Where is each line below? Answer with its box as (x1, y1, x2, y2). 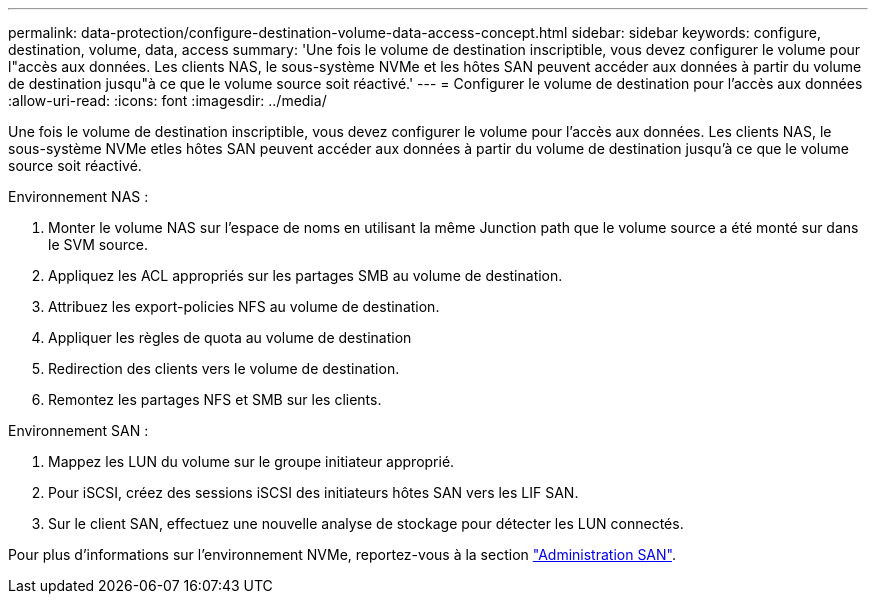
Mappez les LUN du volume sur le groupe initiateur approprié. (48, 453, 455, 470)
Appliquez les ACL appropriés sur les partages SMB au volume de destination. (48, 267, 563, 284)
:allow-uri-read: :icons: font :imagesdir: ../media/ (8, 92, 327, 109)
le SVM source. (48, 236, 149, 253)
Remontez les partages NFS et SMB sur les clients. (48, 391, 382, 408)
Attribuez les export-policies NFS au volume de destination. (48, 298, 440, 315)
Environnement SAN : (8, 422, 149, 439)
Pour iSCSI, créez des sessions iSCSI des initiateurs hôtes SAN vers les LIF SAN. (48, 484, 579, 501)
